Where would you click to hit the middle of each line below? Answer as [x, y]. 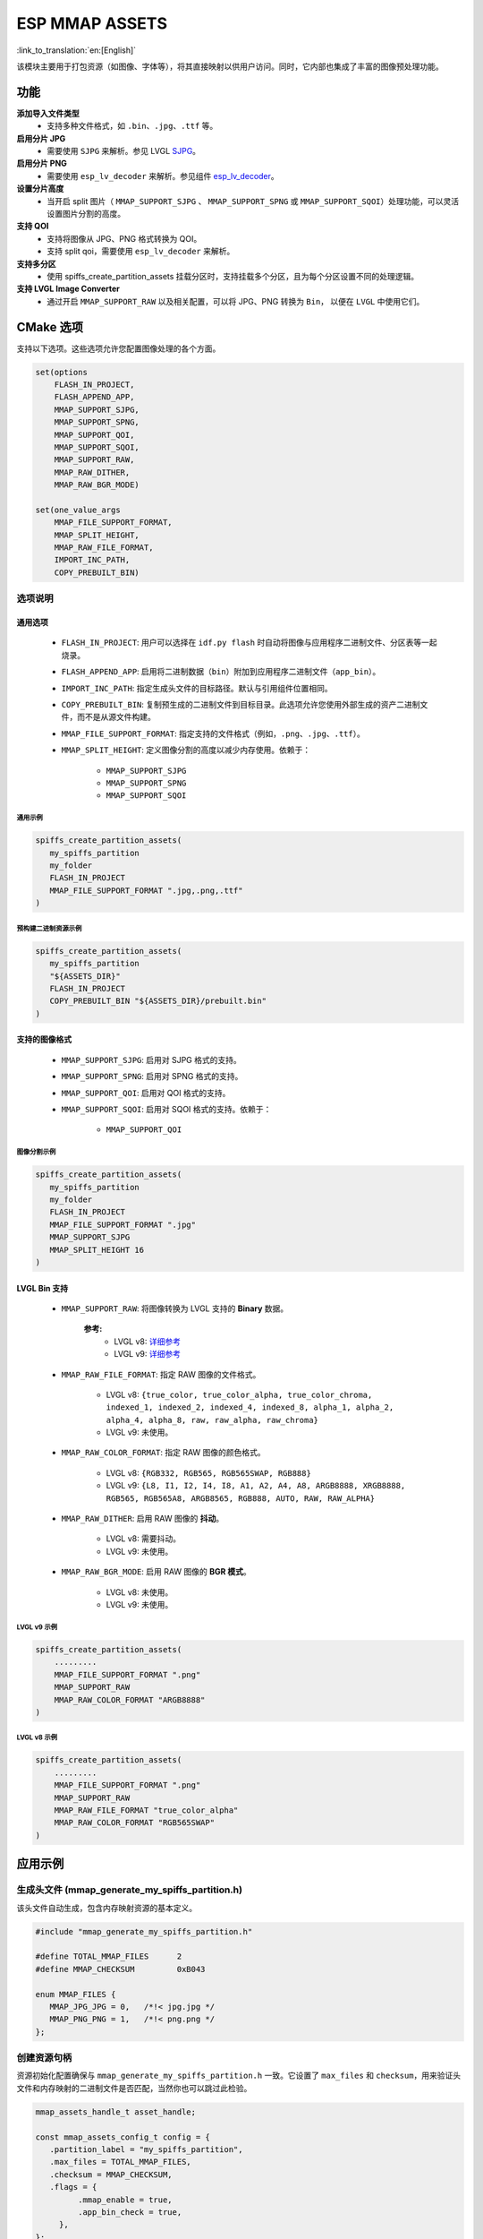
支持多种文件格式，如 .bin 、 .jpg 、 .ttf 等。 [132, 126]
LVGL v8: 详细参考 [147, 1341]
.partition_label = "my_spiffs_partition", [146, 2149]
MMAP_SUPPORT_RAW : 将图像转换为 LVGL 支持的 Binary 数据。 [175, 1308]
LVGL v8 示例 [37, 1737]
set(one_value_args [78, 510]
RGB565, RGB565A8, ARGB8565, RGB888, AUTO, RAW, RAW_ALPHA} [241, 1498]
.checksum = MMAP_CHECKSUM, [111, 2175]
